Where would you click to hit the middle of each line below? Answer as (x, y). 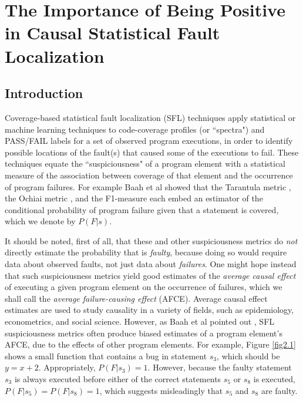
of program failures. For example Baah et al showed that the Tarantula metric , (148, 186)
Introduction (44, 93)
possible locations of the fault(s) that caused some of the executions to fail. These (152, 152)
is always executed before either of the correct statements (118, 379)
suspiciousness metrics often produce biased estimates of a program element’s (144, 333)
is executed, (275, 379)
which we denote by (40, 221)
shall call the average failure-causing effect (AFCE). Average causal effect (136, 298)
